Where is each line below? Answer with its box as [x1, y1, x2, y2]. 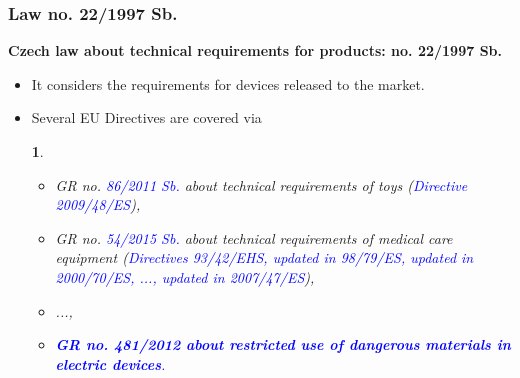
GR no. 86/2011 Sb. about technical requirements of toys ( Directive [55, 174, 468, 195]
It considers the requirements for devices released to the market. [31, 73, 425, 94]
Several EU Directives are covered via [31, 107, 262, 128]
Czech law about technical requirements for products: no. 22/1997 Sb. [8, 40, 502, 61]
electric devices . [55, 353, 166, 374]
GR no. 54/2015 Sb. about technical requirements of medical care [55, 227, 453, 248]
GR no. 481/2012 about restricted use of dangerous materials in [55, 334, 511, 355]
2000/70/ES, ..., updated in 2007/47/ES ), [55, 266, 315, 287]
